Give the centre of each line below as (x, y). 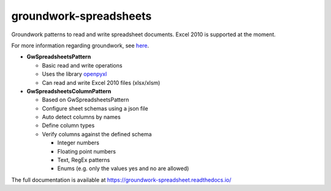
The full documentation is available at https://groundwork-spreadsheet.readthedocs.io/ (121, 180)
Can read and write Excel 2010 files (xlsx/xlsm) (101, 82)
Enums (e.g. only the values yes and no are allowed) (123, 168)
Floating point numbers (87, 151)
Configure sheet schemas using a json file (95, 108)
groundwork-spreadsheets (82, 16)
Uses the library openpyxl (74, 74)
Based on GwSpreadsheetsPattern (86, 100)
